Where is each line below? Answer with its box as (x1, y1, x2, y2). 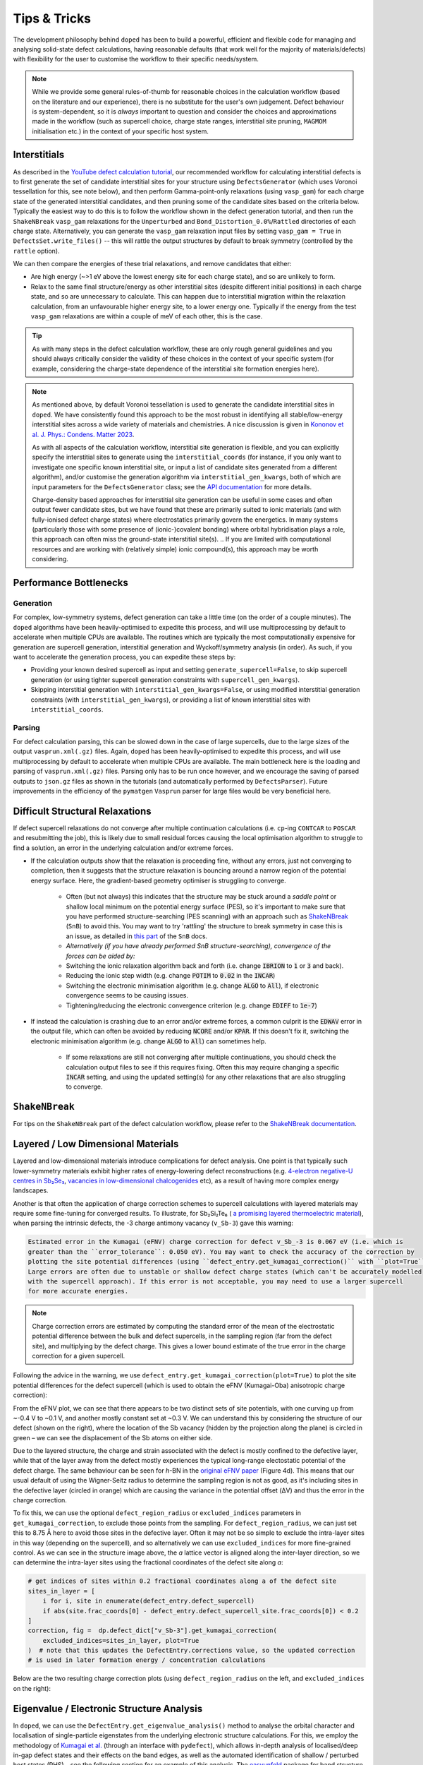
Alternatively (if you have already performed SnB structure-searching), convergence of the (66, 942, 331, 950)
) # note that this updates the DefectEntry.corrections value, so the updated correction (27, 1646, 355, 1655)
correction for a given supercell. (32, 1351, 125, 1360)
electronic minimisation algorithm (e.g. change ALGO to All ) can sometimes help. (30, 1036, 267, 1045)
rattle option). (13, 246, 60, 255)
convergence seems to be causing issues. (66, 991, 189, 1000)
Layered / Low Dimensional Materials (13, 1138, 179, 1150)
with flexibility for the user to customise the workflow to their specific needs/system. (13, 55, 259, 64)
